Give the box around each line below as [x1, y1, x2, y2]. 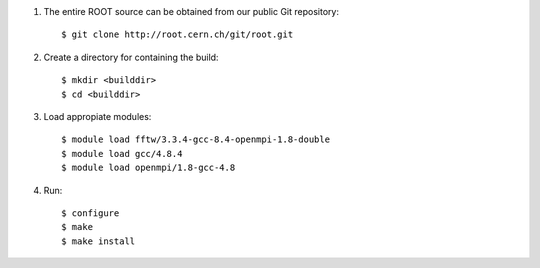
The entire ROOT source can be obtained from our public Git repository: [43, 6, 340, 17]
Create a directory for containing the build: [43, 51, 219, 63]
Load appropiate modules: [43, 110, 152, 122]
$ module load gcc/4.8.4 [61, 148, 183, 159]
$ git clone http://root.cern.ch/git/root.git [61, 29, 294, 40]
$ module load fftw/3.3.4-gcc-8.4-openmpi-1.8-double [61, 134, 330, 145]
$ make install [61, 235, 136, 247]
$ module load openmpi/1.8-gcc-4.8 [61, 162, 236, 174]
